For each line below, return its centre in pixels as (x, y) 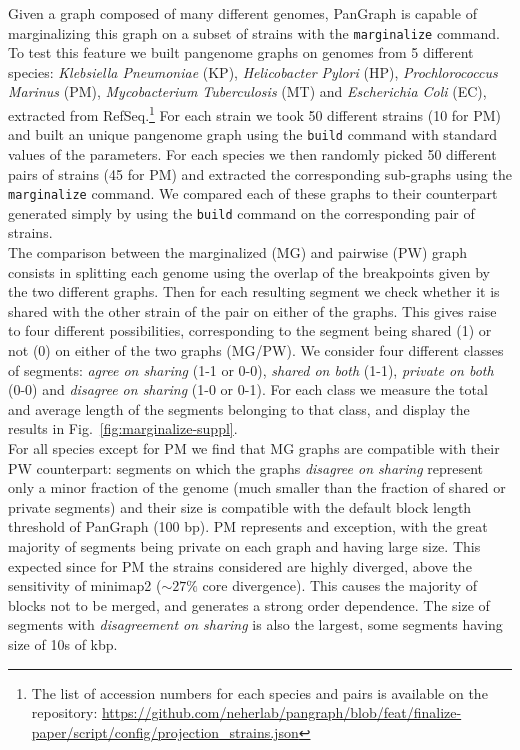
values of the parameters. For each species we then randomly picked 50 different (252, 153)
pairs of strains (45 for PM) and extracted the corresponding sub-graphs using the (260, 173)
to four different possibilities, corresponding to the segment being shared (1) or (250, 330)
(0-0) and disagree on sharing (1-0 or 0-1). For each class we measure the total (248, 389)
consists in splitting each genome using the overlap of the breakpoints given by (249, 271)
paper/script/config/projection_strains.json (165, 731)
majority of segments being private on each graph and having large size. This (244, 545)
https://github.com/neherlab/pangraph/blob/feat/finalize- (281, 712)
